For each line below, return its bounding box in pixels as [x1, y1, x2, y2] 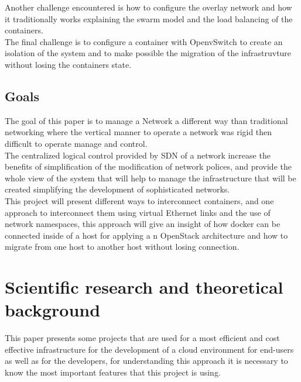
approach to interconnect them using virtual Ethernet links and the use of [5, 206, 271, 218]
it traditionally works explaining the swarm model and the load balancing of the [5, 12, 293, 25]
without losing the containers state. [5, 58, 132, 70]
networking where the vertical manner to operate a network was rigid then [5, 126, 272, 138]
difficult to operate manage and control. [5, 137, 148, 149]
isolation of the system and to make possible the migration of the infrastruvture [5, 47, 292, 59]
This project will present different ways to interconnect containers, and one [5, 194, 274, 207]
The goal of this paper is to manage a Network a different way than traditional [5, 114, 288, 126]
